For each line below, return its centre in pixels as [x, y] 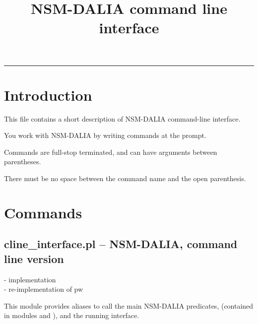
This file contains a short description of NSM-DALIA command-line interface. [122, 118]
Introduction [48, 95]
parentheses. [23, 162]
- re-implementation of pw [44, 289]
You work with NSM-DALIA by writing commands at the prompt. [105, 135]
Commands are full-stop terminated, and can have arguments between [111, 152]
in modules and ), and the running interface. [72, 315]
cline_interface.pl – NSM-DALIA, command [121, 244]
